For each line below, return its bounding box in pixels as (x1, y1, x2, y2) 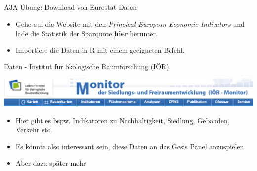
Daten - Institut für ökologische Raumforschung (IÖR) (4, 61, 169, 72)
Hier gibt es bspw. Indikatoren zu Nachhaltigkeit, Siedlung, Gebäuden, (15, 115, 230, 125)
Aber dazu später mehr (15, 158, 86, 168)
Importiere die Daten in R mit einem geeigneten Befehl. (15, 44, 185, 55)
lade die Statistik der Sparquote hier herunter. (15, 28, 158, 39)
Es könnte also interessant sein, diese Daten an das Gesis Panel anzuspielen (15, 141, 244, 151)
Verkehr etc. (15, 125, 52, 135)
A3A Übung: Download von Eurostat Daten (4, 2, 137, 12)
